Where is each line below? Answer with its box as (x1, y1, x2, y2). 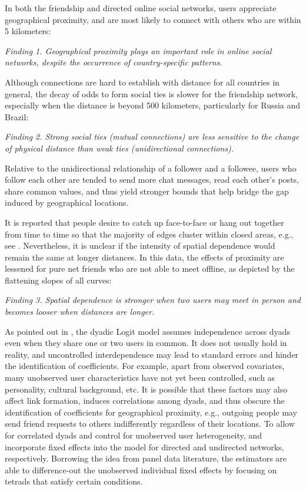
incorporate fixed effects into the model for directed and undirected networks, (5, 440, 284, 453)
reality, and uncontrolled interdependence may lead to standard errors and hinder (5, 348, 299, 360)
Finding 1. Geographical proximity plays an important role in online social (5, 44, 272, 57)
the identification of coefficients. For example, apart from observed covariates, (5, 360, 285, 372)
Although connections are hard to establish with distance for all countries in (5, 75, 280, 88)
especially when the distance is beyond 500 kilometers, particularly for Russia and (5, 99, 301, 111)
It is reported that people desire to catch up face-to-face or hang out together (5, 216, 284, 228)
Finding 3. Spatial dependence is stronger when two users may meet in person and (5, 294, 301, 306)
